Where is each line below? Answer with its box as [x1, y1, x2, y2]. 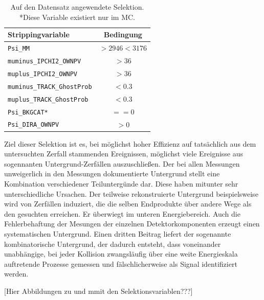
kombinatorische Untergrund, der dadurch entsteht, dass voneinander [4, 238, 221, 249]
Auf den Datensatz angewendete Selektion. [10, 2, 144, 12]
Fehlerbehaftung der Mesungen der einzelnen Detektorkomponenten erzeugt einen [4, 218, 260, 229]
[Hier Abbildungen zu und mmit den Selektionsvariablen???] [4, 285, 193, 296]
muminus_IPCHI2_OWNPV [8, 57, 81, 65]
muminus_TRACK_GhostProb [8, 83, 92, 90]
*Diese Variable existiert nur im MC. [19, 11, 135, 22]
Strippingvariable [8, 29, 70, 40]
